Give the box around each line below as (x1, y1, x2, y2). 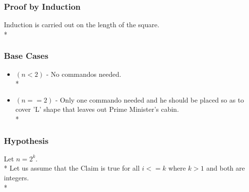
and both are (206, 163, 245, 173)
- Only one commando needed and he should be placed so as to (55, 94, 244, 105)
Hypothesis (4, 134, 49, 146)
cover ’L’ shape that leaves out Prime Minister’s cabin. (15, 104, 179, 114)
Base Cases (4, 50, 49, 62)
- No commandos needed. (46, 69, 121, 79)
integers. (4, 173, 29, 182)
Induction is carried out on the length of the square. (4, 19, 159, 30)
